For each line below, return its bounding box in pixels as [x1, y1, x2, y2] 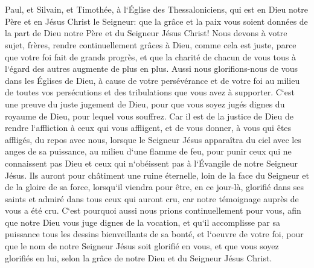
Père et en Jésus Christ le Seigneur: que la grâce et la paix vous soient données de [5, 14, 308, 27]
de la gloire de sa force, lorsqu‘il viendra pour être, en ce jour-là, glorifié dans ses [5, 180, 304, 193]
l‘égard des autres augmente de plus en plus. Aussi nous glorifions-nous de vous [5, 62, 298, 75]
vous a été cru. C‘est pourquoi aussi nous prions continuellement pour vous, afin [5, 204, 301, 217]
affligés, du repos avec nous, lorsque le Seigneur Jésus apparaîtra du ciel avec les [5, 133, 301, 145]
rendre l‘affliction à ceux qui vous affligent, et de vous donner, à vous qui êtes [5, 121, 292, 134]
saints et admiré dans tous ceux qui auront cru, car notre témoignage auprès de [5, 192, 299, 205]
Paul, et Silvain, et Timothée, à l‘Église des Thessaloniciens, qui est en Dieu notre [5, 3, 308, 16]
